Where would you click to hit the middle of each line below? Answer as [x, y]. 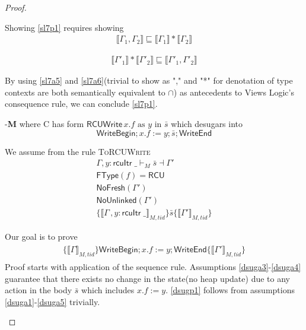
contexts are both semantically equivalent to [85, 92]
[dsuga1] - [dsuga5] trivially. [52, 301]
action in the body [39, 290]
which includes [108, 290]
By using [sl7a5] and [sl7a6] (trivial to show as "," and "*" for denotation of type [149, 80]
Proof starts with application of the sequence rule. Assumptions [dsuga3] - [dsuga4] [153, 267]
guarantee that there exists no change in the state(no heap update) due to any [147, 278]
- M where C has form [44, 124]
